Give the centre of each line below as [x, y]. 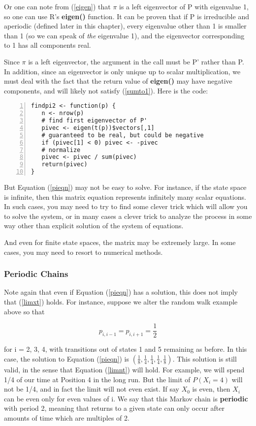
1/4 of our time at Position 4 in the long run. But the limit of [97, 379]
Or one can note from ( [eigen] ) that [57, 6]
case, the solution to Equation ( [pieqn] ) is [67, 358]
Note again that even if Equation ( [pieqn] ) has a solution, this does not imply [121, 292]
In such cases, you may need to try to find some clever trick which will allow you [126, 206]
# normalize [61, 150]
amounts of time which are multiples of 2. [67, 417]
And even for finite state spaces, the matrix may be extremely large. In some [120, 242]
